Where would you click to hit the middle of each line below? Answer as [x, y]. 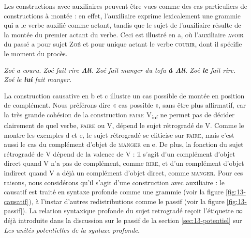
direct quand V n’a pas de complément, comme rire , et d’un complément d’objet [124, 163]
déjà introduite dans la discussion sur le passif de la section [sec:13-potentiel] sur [123, 220]
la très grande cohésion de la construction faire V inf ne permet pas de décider [119, 115]
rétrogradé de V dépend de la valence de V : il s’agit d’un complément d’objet [120, 153]
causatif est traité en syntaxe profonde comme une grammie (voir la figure [114, 192]
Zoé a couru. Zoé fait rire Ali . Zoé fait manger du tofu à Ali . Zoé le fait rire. [120, 70]
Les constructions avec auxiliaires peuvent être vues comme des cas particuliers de [125, 6]
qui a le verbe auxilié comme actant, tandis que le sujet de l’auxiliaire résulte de [123, 25]
